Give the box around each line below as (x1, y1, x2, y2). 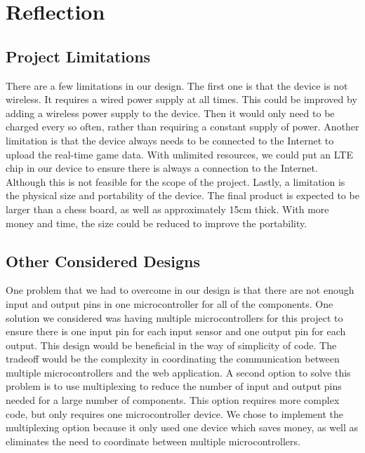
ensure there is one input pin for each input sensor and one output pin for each (6, 324, 346, 339)
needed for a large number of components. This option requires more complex (6, 393, 340, 407)
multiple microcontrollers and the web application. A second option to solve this (6, 365, 351, 379)
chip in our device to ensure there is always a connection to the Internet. (6, 161, 318, 175)
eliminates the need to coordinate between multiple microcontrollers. (6, 433, 300, 448)
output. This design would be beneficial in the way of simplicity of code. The (6, 337, 337, 352)
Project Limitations (6, 45, 151, 67)
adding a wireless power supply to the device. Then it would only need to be (6, 105, 335, 120)
